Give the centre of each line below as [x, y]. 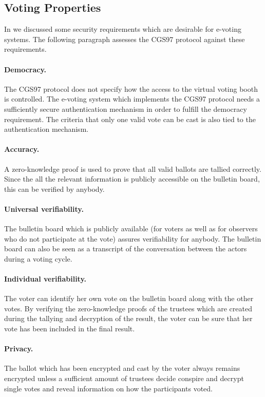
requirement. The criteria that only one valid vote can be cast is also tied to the [130, 119]
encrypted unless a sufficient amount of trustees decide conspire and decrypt [124, 378]
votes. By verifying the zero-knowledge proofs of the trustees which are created [128, 308]
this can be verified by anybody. [54, 188]
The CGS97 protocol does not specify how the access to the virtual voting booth [131, 88]
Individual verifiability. [45, 279]
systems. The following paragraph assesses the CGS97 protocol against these [125, 39]
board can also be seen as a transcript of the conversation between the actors [126, 249]
